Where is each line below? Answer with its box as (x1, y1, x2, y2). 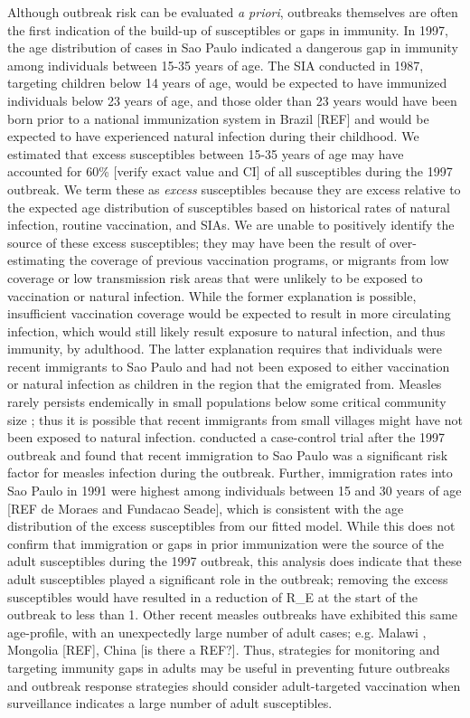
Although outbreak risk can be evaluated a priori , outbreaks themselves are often (7, 3, 458, 21)
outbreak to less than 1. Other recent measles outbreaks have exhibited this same (7, 605, 458, 624)
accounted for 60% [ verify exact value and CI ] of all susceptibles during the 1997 (7, 162, 453, 181)
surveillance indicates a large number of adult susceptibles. (7, 694, 333, 713)
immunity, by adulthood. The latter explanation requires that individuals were (7, 339, 443, 358)
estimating (7, 250, 65, 269)
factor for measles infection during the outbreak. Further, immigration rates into (7, 463, 453, 482)
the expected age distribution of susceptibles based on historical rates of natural (7, 197, 450, 216)
